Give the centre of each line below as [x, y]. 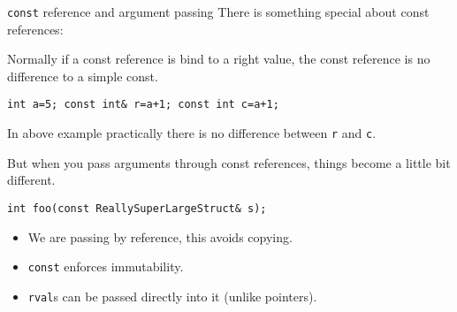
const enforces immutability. [106, 266]
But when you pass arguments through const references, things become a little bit [229, 162]
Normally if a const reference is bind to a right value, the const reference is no [219, 59]
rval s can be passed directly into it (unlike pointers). [172, 296]
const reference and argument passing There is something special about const [218, 11]
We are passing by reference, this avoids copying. [160, 236]
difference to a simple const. [83, 76]
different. [31, 180]
